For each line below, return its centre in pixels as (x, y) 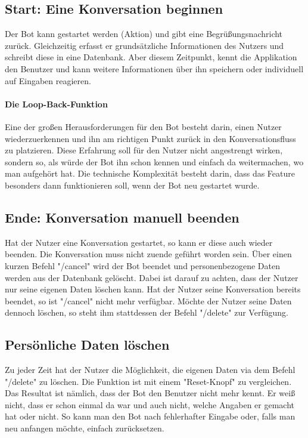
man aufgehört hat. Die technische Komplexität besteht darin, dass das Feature (150, 173)
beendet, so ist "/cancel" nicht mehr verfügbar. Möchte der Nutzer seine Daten (148, 300)
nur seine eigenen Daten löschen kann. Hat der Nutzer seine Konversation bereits (153, 289)
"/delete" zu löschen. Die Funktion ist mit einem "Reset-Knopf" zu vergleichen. (148, 381)
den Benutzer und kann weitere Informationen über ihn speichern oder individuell (154, 68)
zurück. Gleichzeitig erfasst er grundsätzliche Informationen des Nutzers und (144, 45)
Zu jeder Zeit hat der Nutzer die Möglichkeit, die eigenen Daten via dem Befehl (150, 370)
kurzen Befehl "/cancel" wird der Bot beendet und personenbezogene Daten (142, 265)
